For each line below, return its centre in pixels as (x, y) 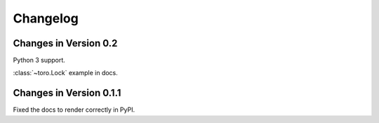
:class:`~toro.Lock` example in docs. (66, 73)
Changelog (46, 18)
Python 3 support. (39, 60)
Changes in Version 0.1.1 (67, 93)
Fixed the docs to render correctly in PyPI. (74, 110)
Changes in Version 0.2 (65, 43)
